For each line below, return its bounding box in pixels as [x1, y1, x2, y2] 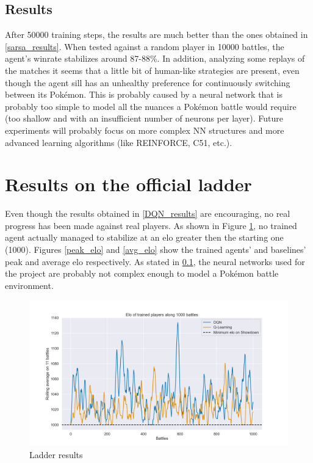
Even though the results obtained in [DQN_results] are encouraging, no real [5, 207, 290, 220]
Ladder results [29, 448, 83, 461]
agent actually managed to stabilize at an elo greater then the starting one [5, 231, 284, 244]
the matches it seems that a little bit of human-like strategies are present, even [5, 64, 300, 76]
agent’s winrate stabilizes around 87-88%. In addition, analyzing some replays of [5, 52, 305, 65]
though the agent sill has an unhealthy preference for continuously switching [5, 76, 290, 89]
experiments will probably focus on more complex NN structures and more [5, 123, 284, 136]
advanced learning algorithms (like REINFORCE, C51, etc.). [5, 136, 232, 148]
